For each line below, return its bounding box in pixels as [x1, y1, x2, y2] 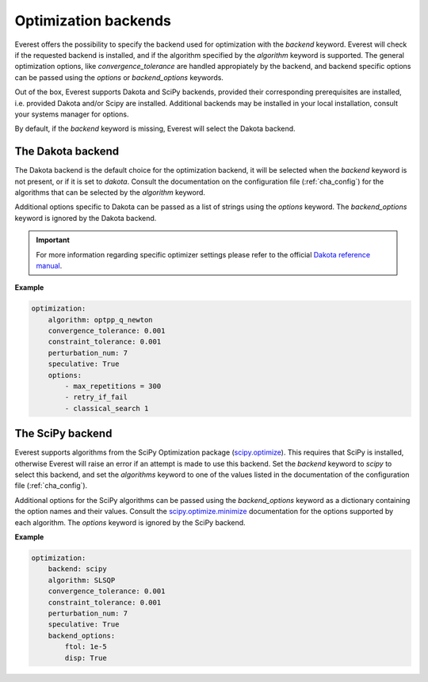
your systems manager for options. [14, 109, 129, 119]
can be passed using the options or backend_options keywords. [14, 72, 224, 82]
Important [36, 235, 71, 245]
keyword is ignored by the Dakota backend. [14, 213, 157, 223]
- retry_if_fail [64, 393, 128, 402]
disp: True [64, 653, 107, 662]
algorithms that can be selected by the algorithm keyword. [14, 187, 206, 197]
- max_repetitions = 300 [64, 382, 162, 391]
